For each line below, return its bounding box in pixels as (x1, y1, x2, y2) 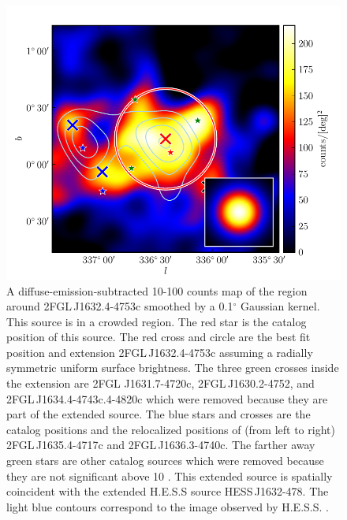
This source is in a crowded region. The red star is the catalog (6, 313, 307, 329)
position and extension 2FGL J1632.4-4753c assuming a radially (6, 344, 313, 360)
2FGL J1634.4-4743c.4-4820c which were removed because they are (6, 390, 328, 407)
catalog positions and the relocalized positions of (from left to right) (6, 421, 335, 437)
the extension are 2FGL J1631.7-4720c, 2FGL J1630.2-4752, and (6, 375, 315, 392)
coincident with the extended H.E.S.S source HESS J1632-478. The (6, 483, 329, 500)
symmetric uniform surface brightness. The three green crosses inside (6, 359, 339, 376)
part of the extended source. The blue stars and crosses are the (6, 406, 311, 422)
